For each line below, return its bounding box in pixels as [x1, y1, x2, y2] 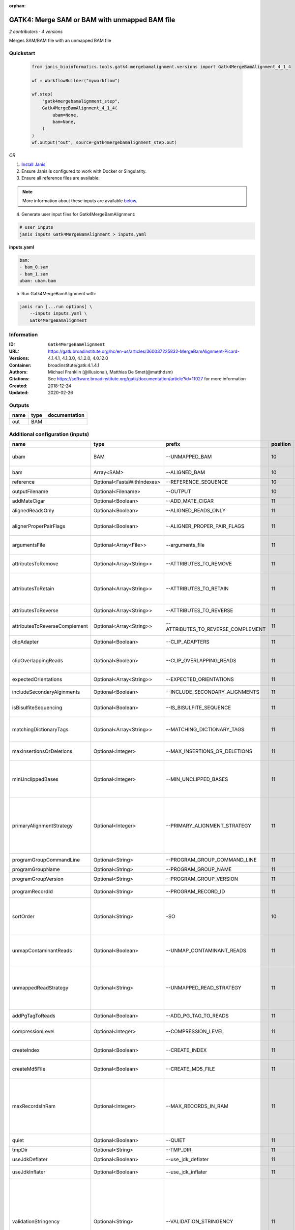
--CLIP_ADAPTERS [166, 639, 210, 646]
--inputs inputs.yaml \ [29, 310, 87, 316]
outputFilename [12, 488, 49, 495]
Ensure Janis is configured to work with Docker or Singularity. [21, 168, 147, 174]
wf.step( [31, 92, 53, 97]
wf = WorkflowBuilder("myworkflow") [31, 78, 120, 83]
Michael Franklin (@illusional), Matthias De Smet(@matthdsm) [48, 369, 173, 375]
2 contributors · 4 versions [9, 29, 63, 34]
